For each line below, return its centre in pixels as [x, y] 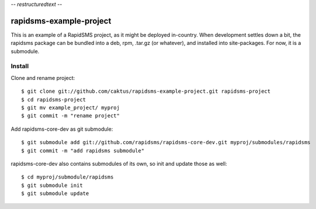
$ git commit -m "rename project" [70, 116]
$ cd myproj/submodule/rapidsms [67, 177]
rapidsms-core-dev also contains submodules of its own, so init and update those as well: [119, 163]
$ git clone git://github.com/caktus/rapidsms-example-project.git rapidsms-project [146, 91]
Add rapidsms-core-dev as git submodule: [62, 129]
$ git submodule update [55, 194]
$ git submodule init [52, 185]
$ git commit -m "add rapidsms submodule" [83, 151]
